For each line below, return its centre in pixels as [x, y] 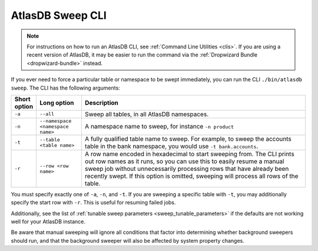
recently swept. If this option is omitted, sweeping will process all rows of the [191, 176]
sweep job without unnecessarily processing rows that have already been [187, 169]
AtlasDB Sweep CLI [59, 15]
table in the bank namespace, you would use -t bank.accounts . [171, 146]
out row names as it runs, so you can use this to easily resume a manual [184, 161]
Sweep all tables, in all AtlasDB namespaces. [147, 114]
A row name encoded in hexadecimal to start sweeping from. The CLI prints [189, 154]
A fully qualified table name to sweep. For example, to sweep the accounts [188, 138]
